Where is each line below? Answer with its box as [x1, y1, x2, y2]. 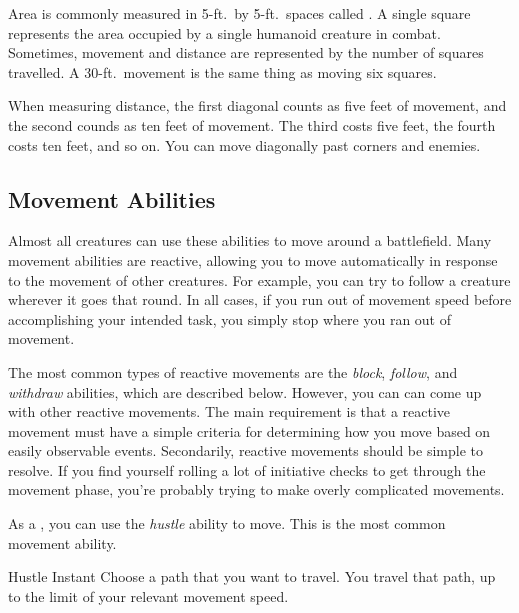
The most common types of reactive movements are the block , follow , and [8, 361, 458, 382]
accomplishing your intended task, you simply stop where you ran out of [8, 308, 452, 329]
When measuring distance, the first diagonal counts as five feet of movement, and [8, 95, 507, 116]
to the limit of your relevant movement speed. [8, 585, 289, 606]
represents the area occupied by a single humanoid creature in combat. [8, 22, 441, 43]
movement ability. [8, 532, 117, 553]
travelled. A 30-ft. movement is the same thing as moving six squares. [8, 61, 437, 82]
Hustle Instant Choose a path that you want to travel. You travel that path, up [8, 566, 496, 587]
